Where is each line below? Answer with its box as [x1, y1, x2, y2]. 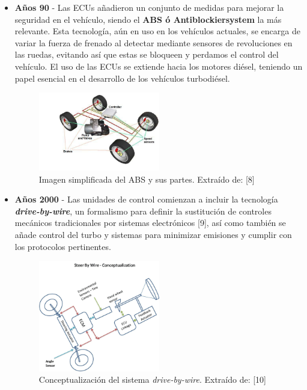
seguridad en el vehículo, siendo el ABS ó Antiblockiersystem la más [14, 13, 282, 25]
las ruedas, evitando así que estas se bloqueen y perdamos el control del [14, 48, 279, 61]
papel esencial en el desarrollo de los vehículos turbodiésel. [14, 72, 230, 84]
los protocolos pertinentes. [14, 240, 111, 252]
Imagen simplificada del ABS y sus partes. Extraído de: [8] [38, 172, 255, 185]
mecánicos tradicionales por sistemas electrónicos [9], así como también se [14, 216, 286, 229]
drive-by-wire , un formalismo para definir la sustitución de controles [14, 204, 272, 217]
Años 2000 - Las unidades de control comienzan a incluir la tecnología [14, 193, 278, 206]
